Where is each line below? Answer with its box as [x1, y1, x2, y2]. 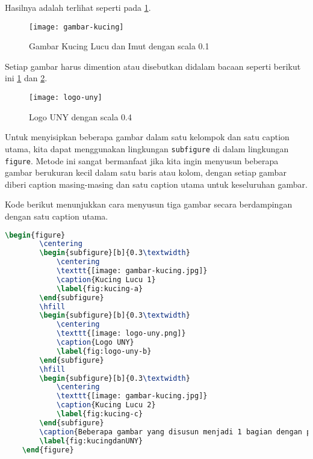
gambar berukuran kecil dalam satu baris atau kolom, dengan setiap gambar [5, 166, 287, 179]
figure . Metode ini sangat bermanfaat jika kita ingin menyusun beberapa [5, 154, 279, 167]
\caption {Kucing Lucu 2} [56, 401, 156, 410]
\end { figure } [22, 445, 74, 454]
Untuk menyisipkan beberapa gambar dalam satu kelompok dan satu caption [5, 131, 290, 143]
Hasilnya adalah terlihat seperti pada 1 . [5, 1, 151, 13]
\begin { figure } [5, 230, 66, 239]
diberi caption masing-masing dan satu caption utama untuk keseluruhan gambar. [5, 177, 308, 190]
